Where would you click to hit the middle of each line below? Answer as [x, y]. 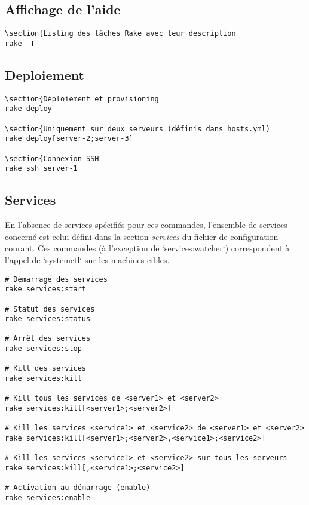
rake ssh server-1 [41, 169]
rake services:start [46, 289]
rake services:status [48, 319]
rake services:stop [43, 349]
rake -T [20, 43]
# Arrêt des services [48, 339]
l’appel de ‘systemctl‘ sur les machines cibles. [87, 259]
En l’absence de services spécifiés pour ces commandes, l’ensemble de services [146, 225]
